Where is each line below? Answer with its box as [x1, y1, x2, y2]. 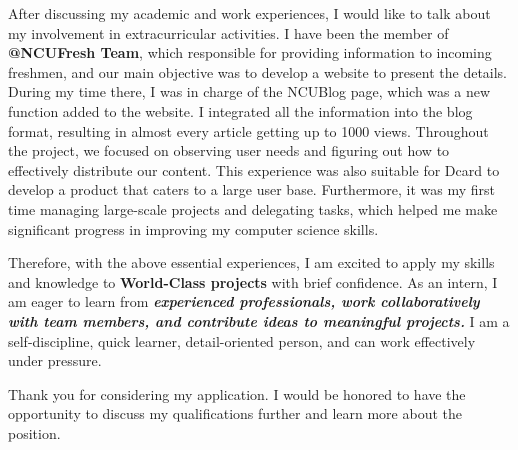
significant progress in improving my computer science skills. [8, 218, 379, 239]
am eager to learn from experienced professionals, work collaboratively [8, 291, 480, 312]
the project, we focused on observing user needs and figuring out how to [8, 140, 450, 161]
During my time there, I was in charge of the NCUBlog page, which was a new [8, 81, 491, 102]
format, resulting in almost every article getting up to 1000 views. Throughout [8, 120, 489, 141]
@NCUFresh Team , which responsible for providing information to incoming [8, 42, 492, 63]
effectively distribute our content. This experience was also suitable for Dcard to [8, 159, 500, 180]
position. [8, 422, 61, 443]
